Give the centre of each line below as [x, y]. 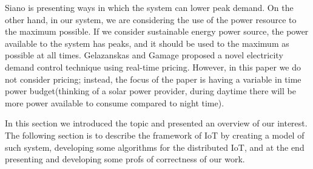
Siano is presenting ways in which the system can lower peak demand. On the [149, 7]
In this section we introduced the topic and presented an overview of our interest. [156, 123]
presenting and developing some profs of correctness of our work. [125, 159]
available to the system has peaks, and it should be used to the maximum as [147, 43]
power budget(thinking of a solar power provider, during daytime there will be [150, 91]
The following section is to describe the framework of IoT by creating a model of [155, 135]
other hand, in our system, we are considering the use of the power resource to [151, 19]
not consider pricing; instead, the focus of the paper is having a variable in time [153, 79]
